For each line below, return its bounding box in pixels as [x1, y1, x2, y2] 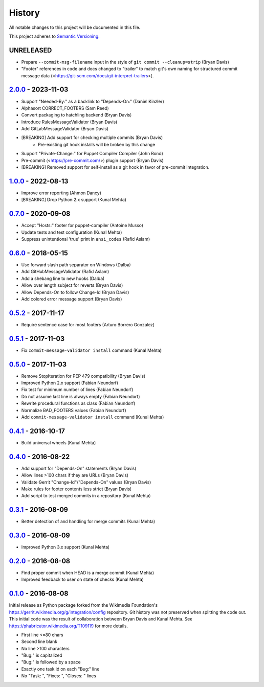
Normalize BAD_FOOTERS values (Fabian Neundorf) [21, 407, 127, 413]
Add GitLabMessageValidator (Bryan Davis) [21, 126, 109, 132]
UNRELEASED [9, 46, 52, 54]
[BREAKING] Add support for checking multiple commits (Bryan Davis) [21, 135, 163, 140]
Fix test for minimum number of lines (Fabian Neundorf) [21, 387, 133, 392]
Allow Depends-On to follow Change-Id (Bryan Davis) [21, 289, 130, 295]
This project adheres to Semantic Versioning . [9, 33, 100, 39]
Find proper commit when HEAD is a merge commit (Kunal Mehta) [21, 570, 154, 576]
